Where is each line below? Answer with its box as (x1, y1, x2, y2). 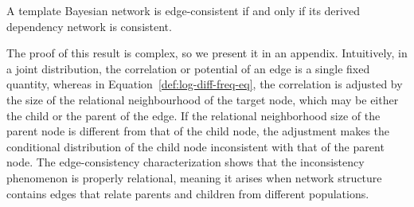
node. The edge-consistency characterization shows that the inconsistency (6, 154, 365, 170)
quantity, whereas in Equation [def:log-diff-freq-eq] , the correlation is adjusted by (6, 76, 403, 92)
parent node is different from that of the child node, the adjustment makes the (6, 123, 390, 139)
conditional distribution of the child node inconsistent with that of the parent (6, 138, 385, 154)
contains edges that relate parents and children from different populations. (6, 185, 369, 201)
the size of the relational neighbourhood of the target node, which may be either (6, 91, 399, 107)
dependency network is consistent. (6, 18, 172, 34)
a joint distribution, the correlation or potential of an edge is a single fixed (6, 60, 370, 76)
